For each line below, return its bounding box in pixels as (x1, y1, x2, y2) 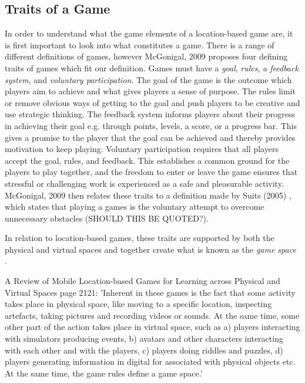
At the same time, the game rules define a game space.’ (5, 367, 203, 379)
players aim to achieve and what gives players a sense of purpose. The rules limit (5, 85, 296, 97)
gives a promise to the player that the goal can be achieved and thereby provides (5, 131, 296, 143)
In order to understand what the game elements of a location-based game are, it (5, 27, 293, 39)
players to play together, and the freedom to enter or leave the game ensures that (5, 166, 298, 178)
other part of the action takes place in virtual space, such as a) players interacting (5, 321, 300, 333)
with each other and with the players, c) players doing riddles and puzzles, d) (5, 344, 283, 356)
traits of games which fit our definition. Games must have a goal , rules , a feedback (5, 61, 299, 74)
